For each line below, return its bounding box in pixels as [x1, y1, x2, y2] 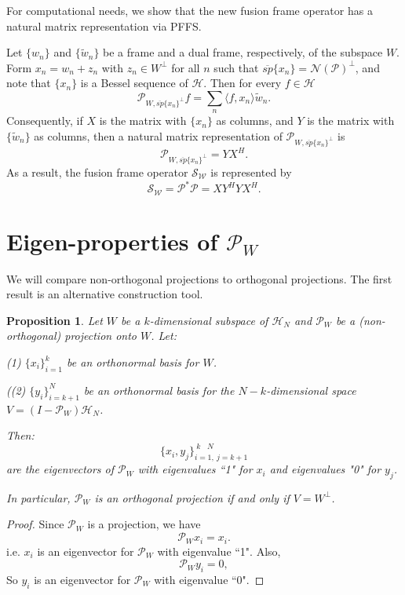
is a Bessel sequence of [80, 75, 188, 91]
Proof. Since [6, 516, 64, 532]
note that [6, 75, 51, 91]
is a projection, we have [87, 516, 201, 532]
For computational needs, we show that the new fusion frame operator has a [6, 2, 373, 18]
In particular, [6, 489, 71, 506]
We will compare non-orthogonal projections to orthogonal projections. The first [6, 270, 392, 287]
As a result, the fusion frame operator [6, 163, 188, 180]
